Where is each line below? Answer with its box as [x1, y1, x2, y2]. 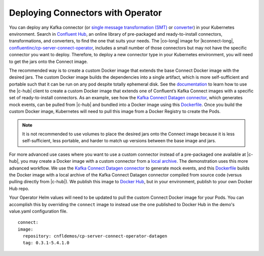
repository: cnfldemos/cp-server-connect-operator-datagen [22, 234, 167, 239]
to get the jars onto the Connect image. [9, 59, 88, 64]
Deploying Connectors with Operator [9, 7, 162, 18]
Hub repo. [9, 186, 29, 192]
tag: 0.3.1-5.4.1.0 [22, 240, 69, 246]
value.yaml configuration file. [9, 208, 68, 214]
